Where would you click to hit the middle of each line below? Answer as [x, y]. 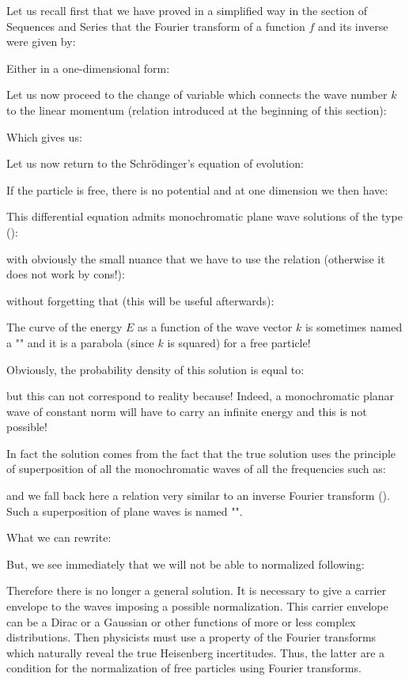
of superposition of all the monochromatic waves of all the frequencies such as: [196, 469]
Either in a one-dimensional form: [88, 68]
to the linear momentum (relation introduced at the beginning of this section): [197, 110]
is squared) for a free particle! [239, 342]
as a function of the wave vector [215, 327]
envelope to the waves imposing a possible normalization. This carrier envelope [197, 606]
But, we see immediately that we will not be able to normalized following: [186, 564]
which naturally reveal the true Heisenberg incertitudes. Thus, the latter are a [196, 652]
